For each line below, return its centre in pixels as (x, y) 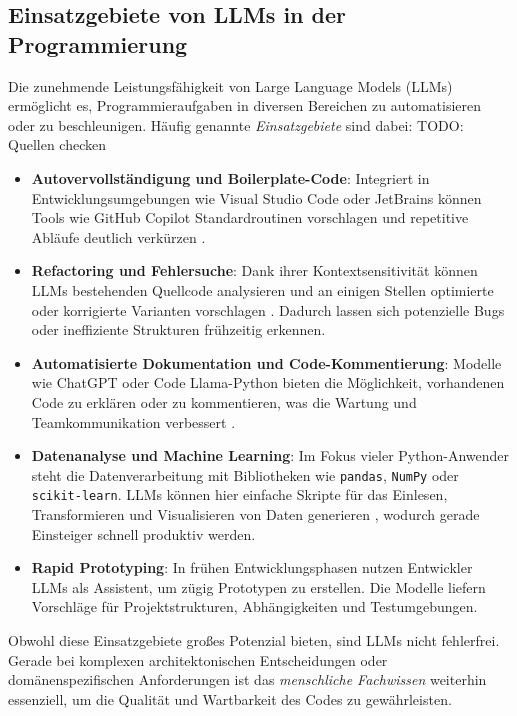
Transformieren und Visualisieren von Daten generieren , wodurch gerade (255, 514)
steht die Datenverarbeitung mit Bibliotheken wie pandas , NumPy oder (245, 474)
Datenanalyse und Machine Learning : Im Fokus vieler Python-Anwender (270, 455)
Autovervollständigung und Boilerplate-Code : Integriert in (230, 177)
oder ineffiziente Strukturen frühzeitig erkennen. (178, 329)
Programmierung (98, 43)
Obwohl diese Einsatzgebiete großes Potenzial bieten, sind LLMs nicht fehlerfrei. (254, 639)
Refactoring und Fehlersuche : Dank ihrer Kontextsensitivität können (254, 270)
